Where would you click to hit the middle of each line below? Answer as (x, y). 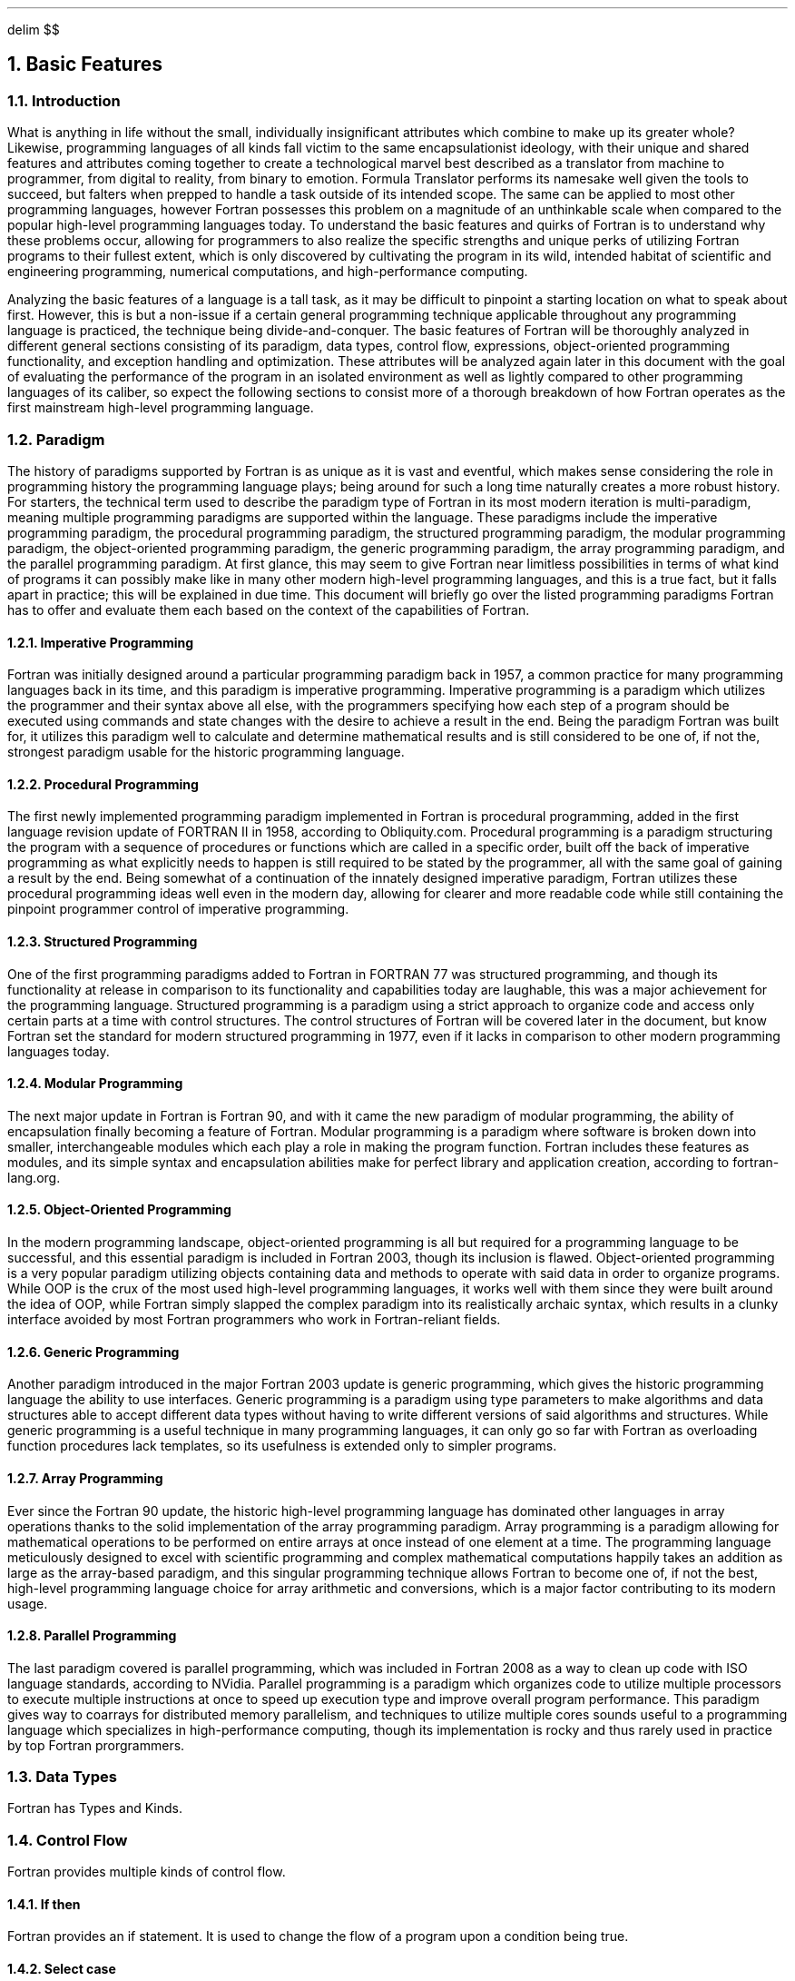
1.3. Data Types (62, 1777)
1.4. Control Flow (68, 1840)
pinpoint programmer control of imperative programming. (178, 909)
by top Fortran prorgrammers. (96, 1745)
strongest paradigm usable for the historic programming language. (206, 752)
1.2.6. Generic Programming (93, 1352)
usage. (28, 1603)
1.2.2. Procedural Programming (103, 784)
